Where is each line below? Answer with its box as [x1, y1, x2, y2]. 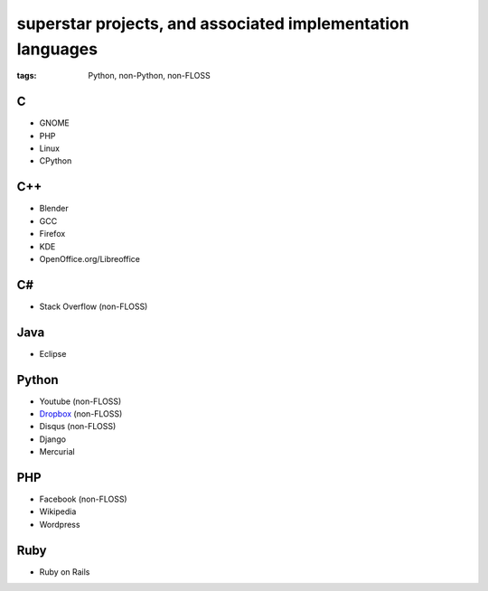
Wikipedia [39, 506, 77, 517]
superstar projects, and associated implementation [16, 14, 410, 33]
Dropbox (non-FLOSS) [39, 408, 123, 419]
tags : [16, 70, 37, 81]
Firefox [39, 229, 66, 239]
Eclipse [39, 348, 67, 359]
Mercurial [39, 446, 76, 457]
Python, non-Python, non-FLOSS [88, 70, 211, 81]
